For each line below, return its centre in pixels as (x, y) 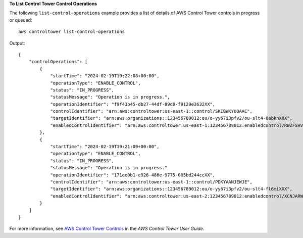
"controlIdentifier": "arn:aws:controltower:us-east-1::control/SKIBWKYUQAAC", (151, 111)
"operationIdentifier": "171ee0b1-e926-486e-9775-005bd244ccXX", (133, 175)
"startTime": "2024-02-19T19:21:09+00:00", (105, 147)
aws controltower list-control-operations (72, 32)
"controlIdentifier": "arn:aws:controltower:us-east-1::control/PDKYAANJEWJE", (151, 182)
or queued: (21, 20)
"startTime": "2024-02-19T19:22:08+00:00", (105, 76)
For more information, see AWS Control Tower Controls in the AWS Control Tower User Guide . (107, 229)
